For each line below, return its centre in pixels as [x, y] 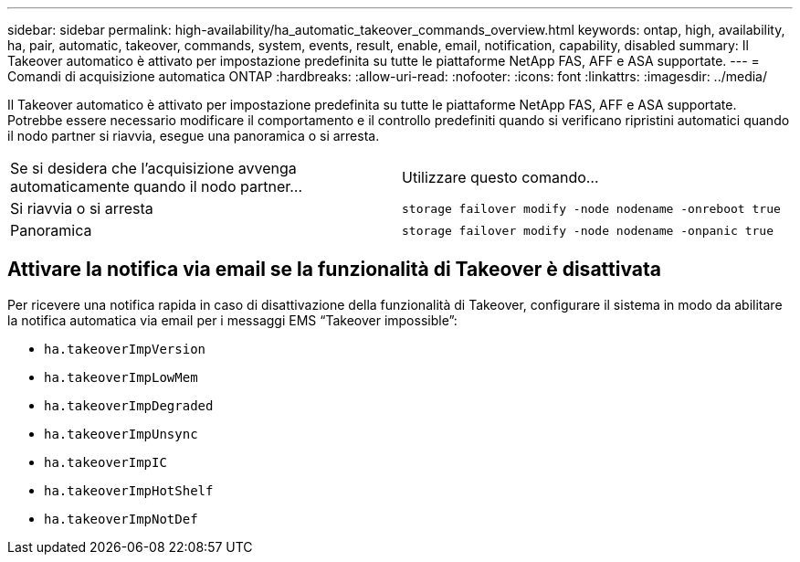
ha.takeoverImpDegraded [129, 405]
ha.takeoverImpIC [105, 462]
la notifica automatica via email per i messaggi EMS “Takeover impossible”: [232, 320]
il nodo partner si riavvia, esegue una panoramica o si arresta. [194, 136]
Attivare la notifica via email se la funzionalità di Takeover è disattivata [334, 270]
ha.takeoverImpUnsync [121, 434]
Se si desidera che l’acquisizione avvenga [153, 168]
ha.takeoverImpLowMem [121, 377]
